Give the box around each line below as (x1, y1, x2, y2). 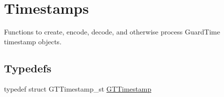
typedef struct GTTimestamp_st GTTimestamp (4, 83, 152, 94)
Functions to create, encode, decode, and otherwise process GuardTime (4, 27, 220, 37)
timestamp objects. (4, 36, 62, 46)
